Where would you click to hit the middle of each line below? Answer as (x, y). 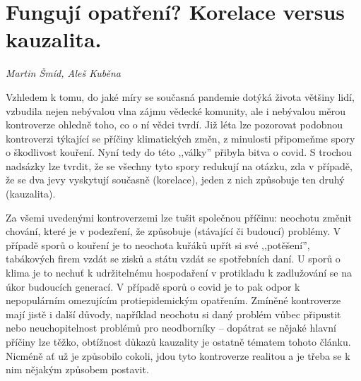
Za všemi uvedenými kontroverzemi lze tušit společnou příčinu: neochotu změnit (179, 217)
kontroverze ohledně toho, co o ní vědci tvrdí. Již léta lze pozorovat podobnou (174, 125)
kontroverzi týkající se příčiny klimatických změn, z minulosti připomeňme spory (180, 138)
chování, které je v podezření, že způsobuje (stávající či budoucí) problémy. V (173, 231)
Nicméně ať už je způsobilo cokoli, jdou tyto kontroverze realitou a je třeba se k (178, 355)
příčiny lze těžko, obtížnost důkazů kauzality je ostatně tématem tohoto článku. (178, 341)
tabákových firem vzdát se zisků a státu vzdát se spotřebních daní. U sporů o (173, 259)
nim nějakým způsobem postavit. (77, 369)
